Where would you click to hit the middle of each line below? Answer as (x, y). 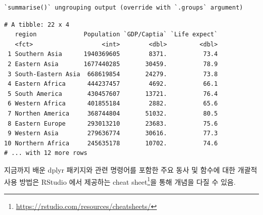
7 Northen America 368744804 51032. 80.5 (113, 113)
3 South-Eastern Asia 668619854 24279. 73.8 (113, 74)
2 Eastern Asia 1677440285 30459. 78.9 (113, 64)
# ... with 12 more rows (46, 153)
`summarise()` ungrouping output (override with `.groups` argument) (124, 8)
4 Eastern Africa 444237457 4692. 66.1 (113, 84)
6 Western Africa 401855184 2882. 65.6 (113, 104)
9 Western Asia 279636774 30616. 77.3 (113, 133)
